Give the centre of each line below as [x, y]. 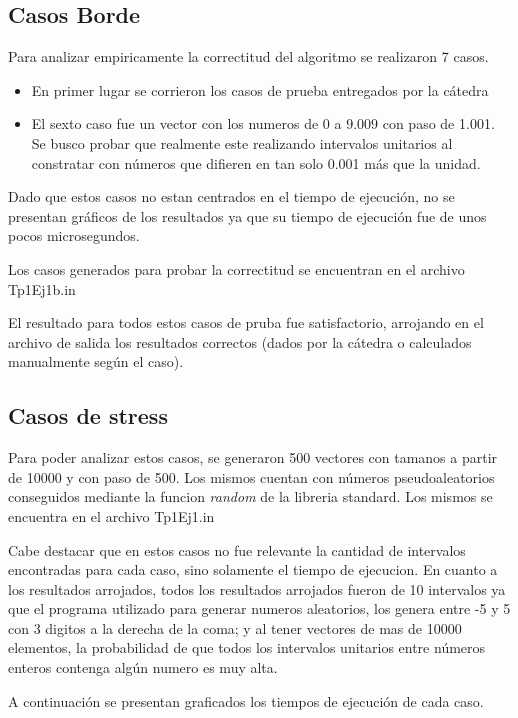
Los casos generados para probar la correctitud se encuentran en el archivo [236, 268]
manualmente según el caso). [96, 361]
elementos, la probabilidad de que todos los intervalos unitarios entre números [247, 647]
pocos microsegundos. [74, 235]
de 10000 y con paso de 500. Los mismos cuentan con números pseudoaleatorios [251, 476]
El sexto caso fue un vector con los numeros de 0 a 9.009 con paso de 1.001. [263, 123]
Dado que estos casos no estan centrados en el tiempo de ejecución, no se [231, 196]
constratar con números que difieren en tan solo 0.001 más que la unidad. [256, 162]
